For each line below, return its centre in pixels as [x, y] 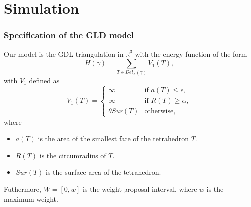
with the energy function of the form [191, 54]
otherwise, [160, 111]
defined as [44, 80]
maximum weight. [31, 198]
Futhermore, [23, 189]
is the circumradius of [73, 155]
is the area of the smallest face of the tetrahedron [114, 138]
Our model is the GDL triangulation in [64, 54]
